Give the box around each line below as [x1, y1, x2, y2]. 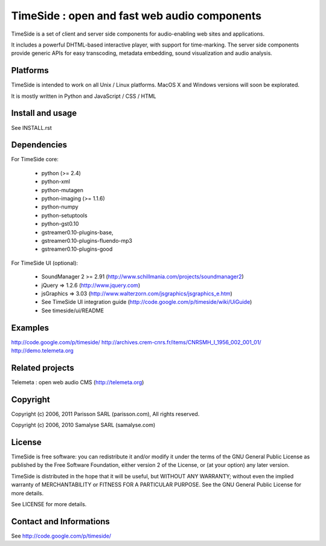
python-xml [41, 178, 71, 185]
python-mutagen [41, 186, 84, 193]
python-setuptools [41, 211, 88, 219]
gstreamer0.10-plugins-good [41, 245, 113, 253]
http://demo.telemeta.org [11, 347, 74, 354]
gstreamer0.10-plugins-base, [41, 228, 114, 236]
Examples [11, 323, 50, 333]
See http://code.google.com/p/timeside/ [11, 532, 112, 539]
